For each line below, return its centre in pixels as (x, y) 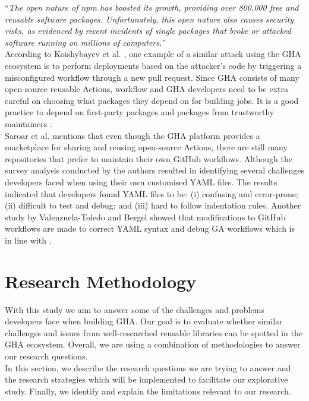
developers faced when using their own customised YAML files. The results (141, 181)
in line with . (28, 240)
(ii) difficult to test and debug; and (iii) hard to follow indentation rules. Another (153, 205)
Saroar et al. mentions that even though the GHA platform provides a (133, 135)
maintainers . (29, 123)
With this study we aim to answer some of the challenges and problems (135, 309)
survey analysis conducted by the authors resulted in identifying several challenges (154, 170)
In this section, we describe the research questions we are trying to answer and (148, 367)
